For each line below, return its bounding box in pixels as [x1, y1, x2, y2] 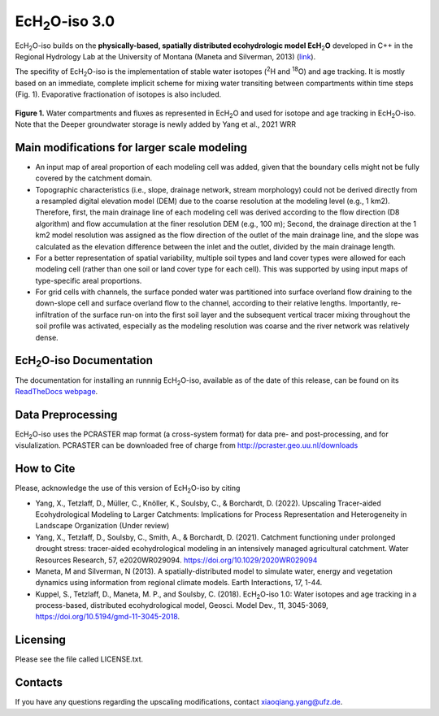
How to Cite [15, 462, 76, 475]
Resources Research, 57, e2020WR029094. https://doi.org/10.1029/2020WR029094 [35, 555, 318, 565]
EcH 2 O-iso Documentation [15, 354, 154, 370]
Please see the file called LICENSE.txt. [15, 654, 144, 664]
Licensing [15, 633, 67, 647]
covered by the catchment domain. [35, 173, 153, 183]
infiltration [35, 310, 70, 319]
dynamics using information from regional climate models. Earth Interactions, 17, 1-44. [35, 578, 323, 588]
